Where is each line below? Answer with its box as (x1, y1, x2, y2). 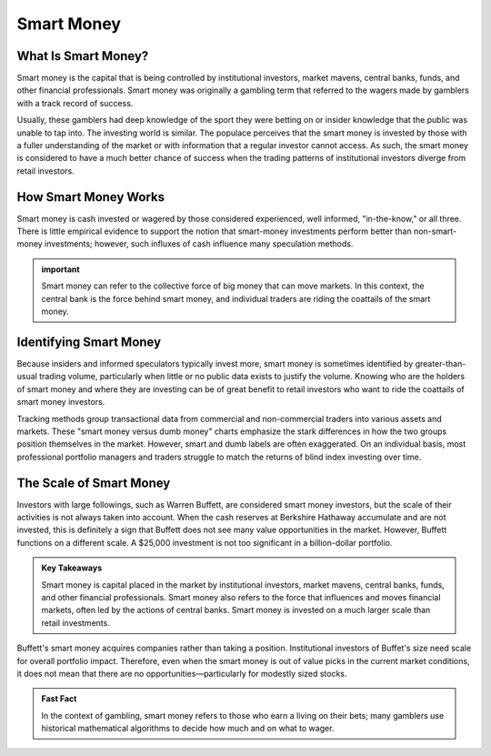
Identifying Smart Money (16, 334, 162, 349)
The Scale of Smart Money (16, 475, 171, 490)
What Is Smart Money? (16, 48, 149, 64)
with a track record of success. (16, 97, 134, 108)
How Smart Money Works (16, 189, 165, 205)
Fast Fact (41, 693, 77, 704)
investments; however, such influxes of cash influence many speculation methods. (44, 238, 354, 249)
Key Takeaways (41, 562, 103, 573)
